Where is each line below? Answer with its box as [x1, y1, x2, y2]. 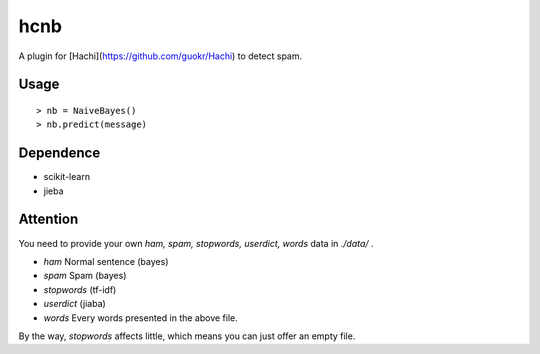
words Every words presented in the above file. [43, 311, 239, 324]
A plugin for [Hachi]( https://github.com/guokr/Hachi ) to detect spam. [18, 50, 303, 62]
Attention [18, 211, 79, 228]
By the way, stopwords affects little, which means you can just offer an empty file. [18, 330, 356, 342]
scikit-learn [43, 171, 90, 183]
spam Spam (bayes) [43, 270, 127, 282]
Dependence [18, 145, 101, 162]
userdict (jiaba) [43, 298, 107, 310]
